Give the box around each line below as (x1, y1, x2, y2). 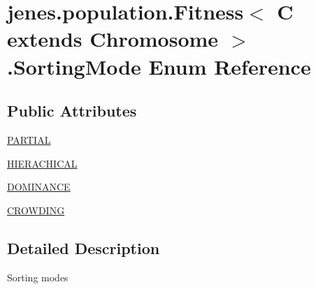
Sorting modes (7, 269, 69, 284)
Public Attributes (7, 100, 137, 121)
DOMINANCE (7, 179, 71, 194)
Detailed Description (7, 237, 160, 258)
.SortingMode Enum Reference (7, 52, 311, 80)
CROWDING (7, 202, 65, 217)
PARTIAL (7, 132, 51, 147)
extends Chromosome (7, 24, 219, 53)
